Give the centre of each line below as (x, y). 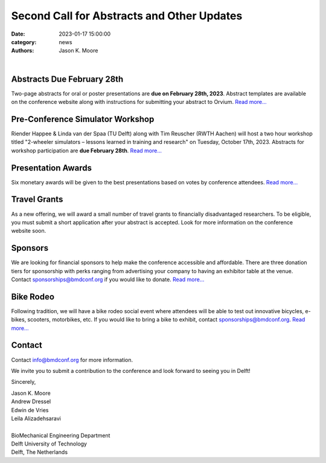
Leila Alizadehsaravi (36, 418)
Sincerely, (24, 382)
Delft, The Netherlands (40, 452)
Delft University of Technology (49, 444)
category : (24, 42)
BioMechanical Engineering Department (61, 435)
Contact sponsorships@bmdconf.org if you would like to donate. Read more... (108, 279)
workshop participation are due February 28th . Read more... (87, 151)
